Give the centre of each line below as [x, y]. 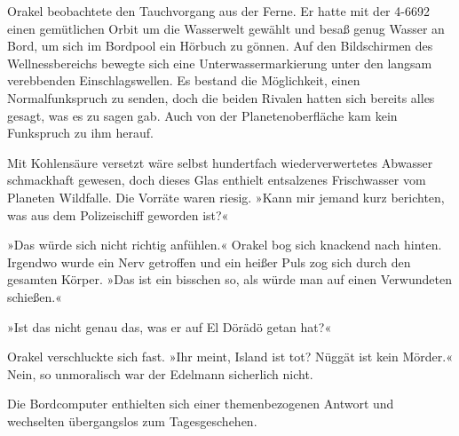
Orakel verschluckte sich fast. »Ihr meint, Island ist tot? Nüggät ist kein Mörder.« [230, 357]
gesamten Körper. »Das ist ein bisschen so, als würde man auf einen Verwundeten [229, 279]
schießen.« [35, 296]
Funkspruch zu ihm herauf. [80, 133]
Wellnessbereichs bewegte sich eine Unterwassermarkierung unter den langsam [220, 63]
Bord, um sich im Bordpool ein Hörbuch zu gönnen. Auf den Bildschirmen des [220, 46]
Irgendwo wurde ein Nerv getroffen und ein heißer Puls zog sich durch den [209, 262]
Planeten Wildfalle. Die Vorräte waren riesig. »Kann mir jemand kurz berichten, [226, 197]
